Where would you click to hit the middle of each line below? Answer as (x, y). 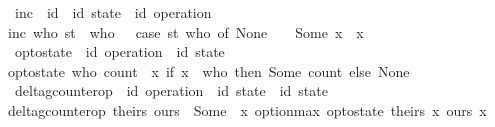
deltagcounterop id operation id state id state (171, 90)
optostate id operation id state (119, 51)
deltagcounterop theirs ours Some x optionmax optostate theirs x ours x (247, 109)
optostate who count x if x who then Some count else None (209, 70)
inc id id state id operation (113, 12)
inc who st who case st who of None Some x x (186, 31)
